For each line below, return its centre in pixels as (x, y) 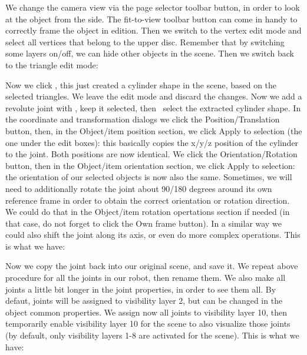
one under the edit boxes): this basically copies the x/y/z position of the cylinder (152, 142)
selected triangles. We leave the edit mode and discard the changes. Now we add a (154, 96)
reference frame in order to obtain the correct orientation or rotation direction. (148, 200)
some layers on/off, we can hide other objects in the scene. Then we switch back (150, 53)
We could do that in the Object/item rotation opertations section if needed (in (148, 212)
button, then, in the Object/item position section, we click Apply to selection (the (154, 130)
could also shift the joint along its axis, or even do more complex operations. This (153, 235)
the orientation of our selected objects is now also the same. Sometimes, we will (149, 177)
